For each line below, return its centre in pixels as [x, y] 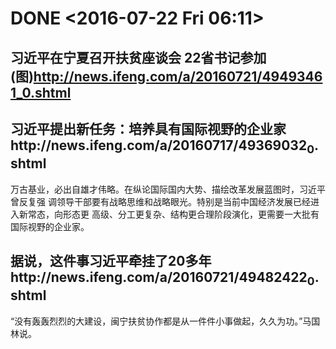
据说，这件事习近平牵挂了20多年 [111, 260]
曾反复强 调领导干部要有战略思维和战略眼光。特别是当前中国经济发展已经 [160, 201]
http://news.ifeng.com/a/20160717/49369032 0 [162, 147]
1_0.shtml [41, 92]
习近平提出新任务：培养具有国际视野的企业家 [148, 128]
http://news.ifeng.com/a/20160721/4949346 [178, 76]
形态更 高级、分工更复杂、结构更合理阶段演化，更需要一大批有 [191, 214]
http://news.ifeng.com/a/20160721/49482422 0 [162, 278]
